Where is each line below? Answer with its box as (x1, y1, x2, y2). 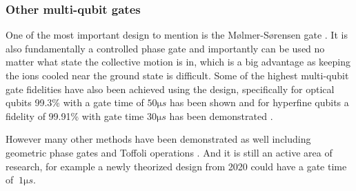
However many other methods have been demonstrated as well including (6, 132, 311, 146)
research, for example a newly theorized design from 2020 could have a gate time (6, 159, 347, 173)
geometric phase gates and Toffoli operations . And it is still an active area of (6, 145, 333, 159)
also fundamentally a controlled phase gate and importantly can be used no (6, 41, 325, 55)
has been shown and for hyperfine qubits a (170, 95, 349, 110)
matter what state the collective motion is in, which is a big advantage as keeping (6, 54, 351, 69)
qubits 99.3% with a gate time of (6, 95, 144, 110)
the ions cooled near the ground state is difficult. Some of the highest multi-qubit (6, 68, 349, 82)
